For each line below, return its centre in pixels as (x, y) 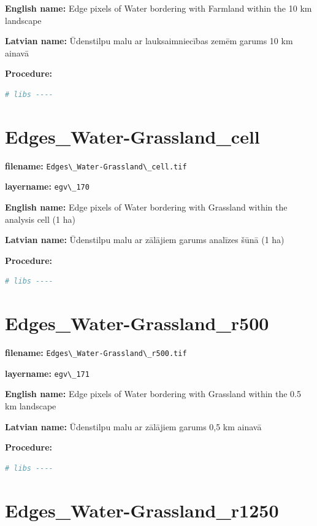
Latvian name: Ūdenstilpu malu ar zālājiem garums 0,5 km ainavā (133, 426)
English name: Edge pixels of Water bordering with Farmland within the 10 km (158, 8)
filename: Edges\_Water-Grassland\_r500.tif (96, 353)
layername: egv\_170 (47, 186)
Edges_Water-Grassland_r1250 (142, 510)
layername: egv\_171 (47, 373)
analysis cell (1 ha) (40, 219)
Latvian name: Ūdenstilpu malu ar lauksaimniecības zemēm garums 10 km (149, 41)
